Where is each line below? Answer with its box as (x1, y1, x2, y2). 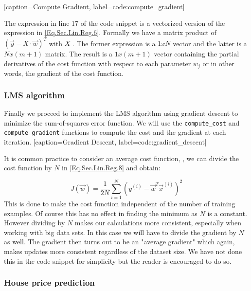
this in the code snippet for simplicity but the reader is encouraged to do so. (4, 255, 232, 266)
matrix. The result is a (45, 49, 113, 59)
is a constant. (207, 208, 247, 218)
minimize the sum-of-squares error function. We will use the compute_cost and (4, 117, 240, 127)
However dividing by (4, 218, 65, 228)
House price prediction (4, 276, 95, 289)
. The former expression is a (72, 38, 156, 48)
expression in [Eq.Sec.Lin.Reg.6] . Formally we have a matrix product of (4, 27, 216, 37)
